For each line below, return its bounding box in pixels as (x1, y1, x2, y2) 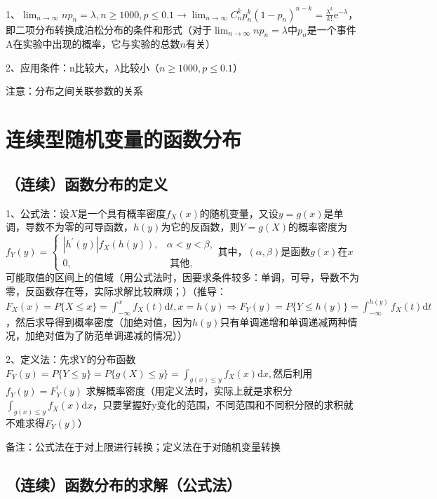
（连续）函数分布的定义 (6, 172, 168, 194)
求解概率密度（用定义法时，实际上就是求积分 (86, 383, 293, 398)
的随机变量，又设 (199, 205, 278, 220)
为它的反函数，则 (161, 219, 240, 234)
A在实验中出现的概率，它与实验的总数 (6, 36, 180, 51)
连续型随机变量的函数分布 (6, 125, 242, 153)
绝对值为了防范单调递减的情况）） (34, 328, 187, 343)
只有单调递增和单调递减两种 (220, 314, 348, 329)
